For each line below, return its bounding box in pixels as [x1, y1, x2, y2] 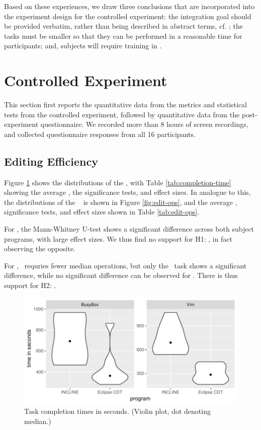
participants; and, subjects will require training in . [4, 40, 162, 51]
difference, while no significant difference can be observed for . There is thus [4, 270, 238, 280]
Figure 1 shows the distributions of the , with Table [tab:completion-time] [4, 177, 231, 187]
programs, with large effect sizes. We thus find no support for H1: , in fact [4, 233, 233, 244]
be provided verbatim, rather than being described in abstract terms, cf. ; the [4, 21, 243, 31]
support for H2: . [4, 280, 56, 291]
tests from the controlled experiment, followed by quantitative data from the [4, 109, 240, 119]
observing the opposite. [4, 243, 75, 254]
